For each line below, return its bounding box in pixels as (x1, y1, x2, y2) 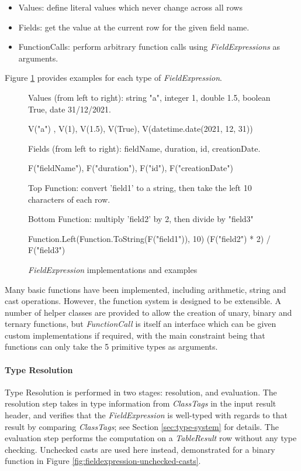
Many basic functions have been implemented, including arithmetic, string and (5, 283, 286, 295)
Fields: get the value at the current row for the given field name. (18, 21, 250, 33)
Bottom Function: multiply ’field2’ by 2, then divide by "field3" (28, 213, 254, 225)
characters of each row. (28, 193, 110, 205)
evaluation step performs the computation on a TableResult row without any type (5, 432, 297, 444)
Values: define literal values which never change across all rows (18, 1, 243, 13)
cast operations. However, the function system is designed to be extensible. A (5, 295, 282, 307)
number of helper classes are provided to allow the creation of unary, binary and (5, 306, 292, 318)
